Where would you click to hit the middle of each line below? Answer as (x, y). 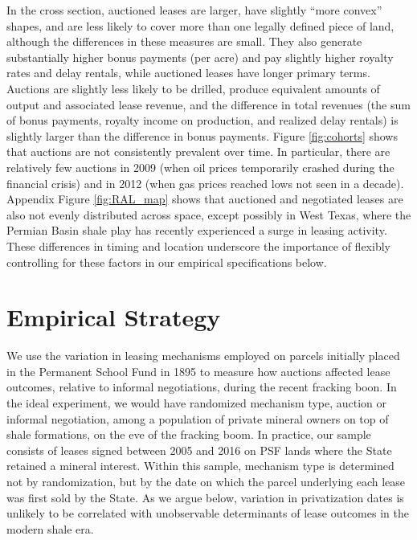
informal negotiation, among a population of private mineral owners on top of (198, 418)
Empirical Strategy (114, 317)
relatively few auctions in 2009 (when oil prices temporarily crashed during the (200, 167)
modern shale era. (50, 528)
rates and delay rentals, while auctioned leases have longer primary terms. (188, 73)
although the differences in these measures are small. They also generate (184, 41)
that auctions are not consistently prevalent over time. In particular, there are (198, 151)
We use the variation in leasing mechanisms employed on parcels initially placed (203, 356)
